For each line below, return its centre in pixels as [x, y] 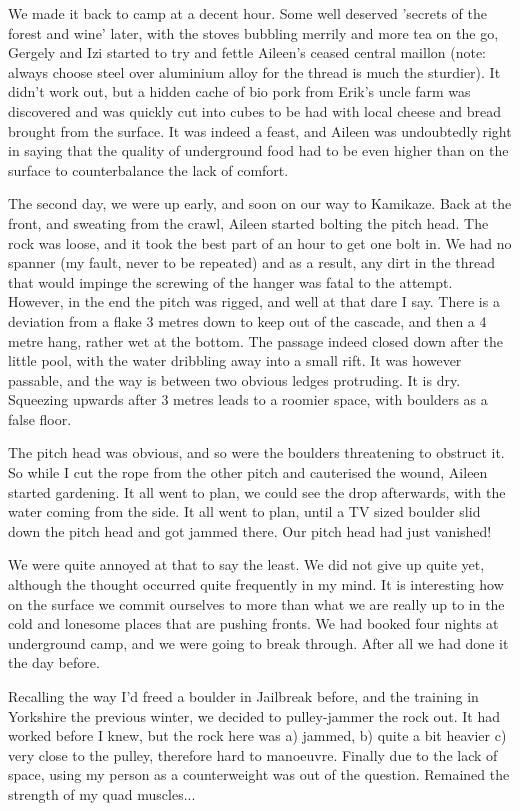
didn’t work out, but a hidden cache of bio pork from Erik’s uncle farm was [239, 91]
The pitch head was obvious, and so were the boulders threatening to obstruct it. [256, 452]
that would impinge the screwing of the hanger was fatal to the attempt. [230, 281]
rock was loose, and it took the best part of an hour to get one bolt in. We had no [260, 242]
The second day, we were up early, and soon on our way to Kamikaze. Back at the [260, 203]
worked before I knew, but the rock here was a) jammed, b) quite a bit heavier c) [257, 735]
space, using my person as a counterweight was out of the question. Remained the [259, 774]
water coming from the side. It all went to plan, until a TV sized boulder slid [244, 511]
